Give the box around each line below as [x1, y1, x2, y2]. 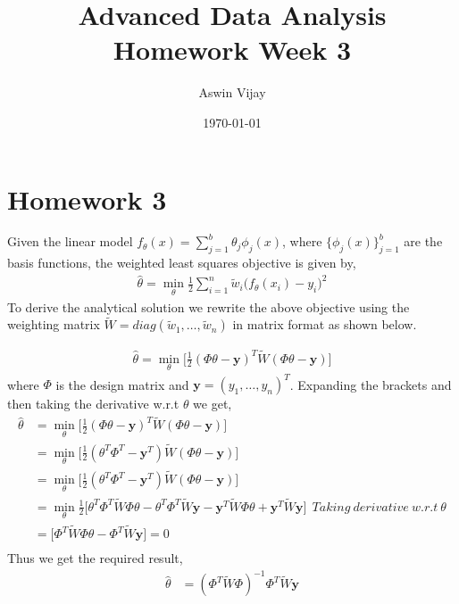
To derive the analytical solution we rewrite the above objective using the [7, 297, 410, 316]
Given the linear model [7, 232, 133, 251]
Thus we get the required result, [7, 549, 183, 567]
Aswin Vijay [198, 83, 266, 102]
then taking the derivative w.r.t [7, 394, 179, 413]
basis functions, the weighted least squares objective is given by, [7, 253, 356, 272]
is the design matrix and [55, 375, 189, 393]
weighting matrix [7, 315, 100, 334]
